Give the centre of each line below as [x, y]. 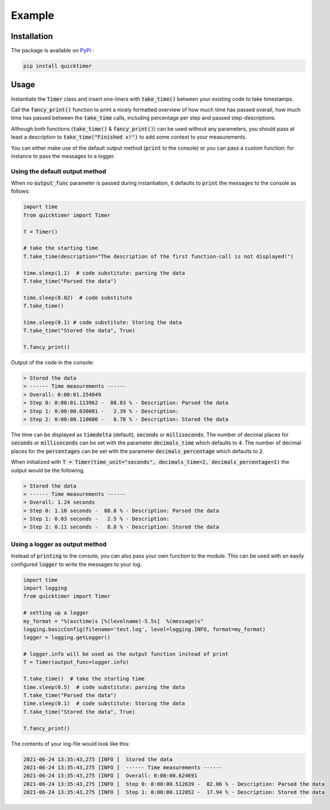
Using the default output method [59, 171]
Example [32, 15]
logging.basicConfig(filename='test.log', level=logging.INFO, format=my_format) [145, 629]
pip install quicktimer [58, 66]
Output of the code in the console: [52, 363]
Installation [32, 36]
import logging [45, 588]
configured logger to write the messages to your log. [76, 564]
